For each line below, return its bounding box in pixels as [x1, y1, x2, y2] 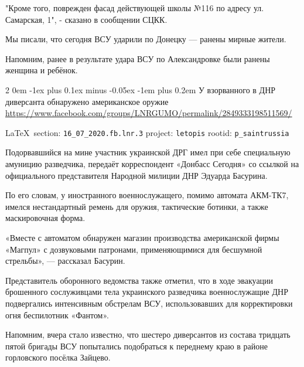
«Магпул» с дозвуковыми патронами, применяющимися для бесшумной [5, 243, 262, 255]
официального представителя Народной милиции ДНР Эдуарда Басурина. [5, 169, 268, 181]
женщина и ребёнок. [5, 64, 78, 76]
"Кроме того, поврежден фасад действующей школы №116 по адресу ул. [5, 2, 264, 13]
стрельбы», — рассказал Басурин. [5, 254, 125, 267]
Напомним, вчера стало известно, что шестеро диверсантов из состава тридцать [5, 328, 291, 341]
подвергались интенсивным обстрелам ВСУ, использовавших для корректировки [5, 297, 293, 309]
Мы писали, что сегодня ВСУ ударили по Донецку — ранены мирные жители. [5, 33, 286, 45]
